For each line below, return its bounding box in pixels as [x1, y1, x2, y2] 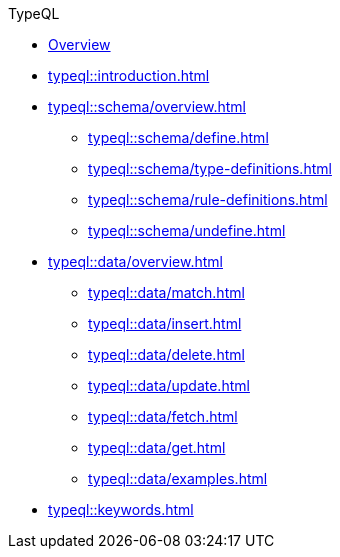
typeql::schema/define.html [88, 129, 269, 146]
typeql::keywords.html [48, 501, 194, 518]
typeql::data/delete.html [88, 346, 245, 363]
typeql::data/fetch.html [88, 408, 238, 425]
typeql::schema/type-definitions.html [88, 160, 332, 177]
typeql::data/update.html [88, 377, 250, 394]
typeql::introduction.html [48, 67, 210, 84]
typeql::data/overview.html [48, 253, 223, 270]
